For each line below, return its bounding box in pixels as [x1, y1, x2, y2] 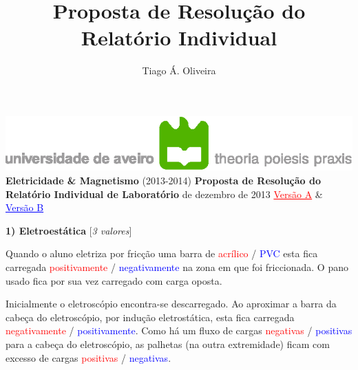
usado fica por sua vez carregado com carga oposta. [6, 273, 222, 287]
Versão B [6, 200, 44, 215]
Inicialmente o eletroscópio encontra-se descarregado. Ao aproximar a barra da [6, 296, 337, 311]
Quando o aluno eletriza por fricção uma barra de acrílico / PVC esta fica [6, 246, 318, 261]
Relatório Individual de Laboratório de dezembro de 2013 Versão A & [6, 186, 323, 201]
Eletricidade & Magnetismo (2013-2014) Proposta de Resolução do [6, 173, 321, 187]
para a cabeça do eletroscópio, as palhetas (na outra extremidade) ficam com [6, 336, 330, 351]
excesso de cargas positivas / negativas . [6, 350, 171, 364]
